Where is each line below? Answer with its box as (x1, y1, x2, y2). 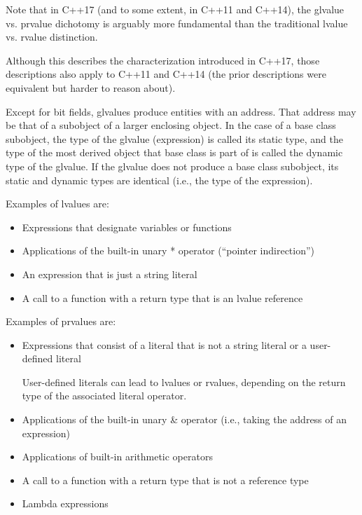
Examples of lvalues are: (6, 196, 109, 211)
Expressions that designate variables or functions (22, 219, 232, 234)
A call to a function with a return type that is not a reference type (22, 472, 309, 487)
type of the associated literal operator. (22, 388, 187, 403)
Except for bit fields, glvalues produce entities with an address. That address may (6, 104, 356, 118)
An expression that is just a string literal (22, 266, 197, 281)
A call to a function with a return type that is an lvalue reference (22, 290, 303, 305)
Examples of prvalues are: (6, 314, 116, 329)
